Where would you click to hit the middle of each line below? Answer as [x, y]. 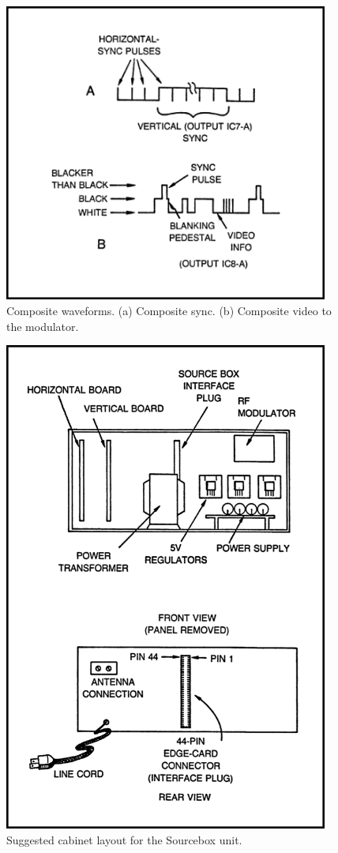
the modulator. [43, 326]
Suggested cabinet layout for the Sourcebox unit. [124, 839]
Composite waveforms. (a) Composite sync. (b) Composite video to [169, 311]
